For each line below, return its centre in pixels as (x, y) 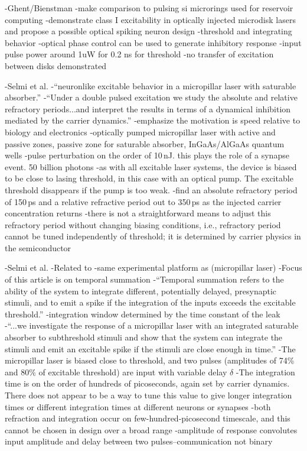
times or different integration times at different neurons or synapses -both (138, 406)
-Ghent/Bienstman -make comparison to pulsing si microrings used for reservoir (149, 8)
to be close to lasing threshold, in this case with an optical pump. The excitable (149, 178)
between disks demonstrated (56, 65)
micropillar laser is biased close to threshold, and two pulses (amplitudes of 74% (150, 360)
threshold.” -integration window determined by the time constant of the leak (143, 314)
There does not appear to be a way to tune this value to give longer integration (148, 395)
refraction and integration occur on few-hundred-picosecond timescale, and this (148, 418)
